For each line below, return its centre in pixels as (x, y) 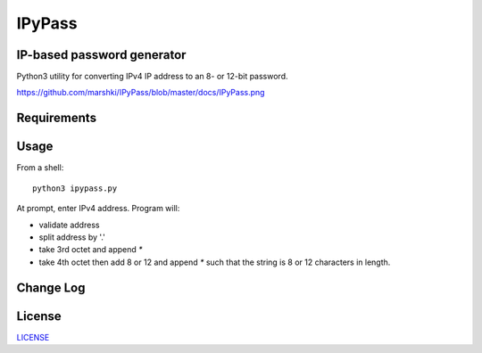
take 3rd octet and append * (91, 250)
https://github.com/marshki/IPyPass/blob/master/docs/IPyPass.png (141, 93)
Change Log (51, 287)
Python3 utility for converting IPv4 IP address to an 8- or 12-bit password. (153, 77)
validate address (69, 225)
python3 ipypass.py (75, 188)
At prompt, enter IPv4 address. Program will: (98, 209)
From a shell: (40, 168)
